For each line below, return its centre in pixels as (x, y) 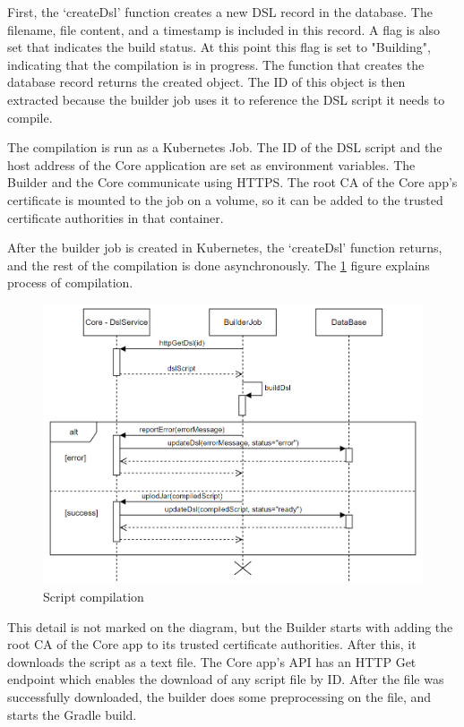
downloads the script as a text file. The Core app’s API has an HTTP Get (212, 661)
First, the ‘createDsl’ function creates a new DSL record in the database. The (220, 12)
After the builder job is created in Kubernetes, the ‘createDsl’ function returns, (225, 248)
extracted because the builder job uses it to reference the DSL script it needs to (226, 99)
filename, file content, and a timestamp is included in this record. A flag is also (224, 29)
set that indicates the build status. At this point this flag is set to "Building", (219, 47)
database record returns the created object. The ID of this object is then (206, 82)
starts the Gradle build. (72, 714)
